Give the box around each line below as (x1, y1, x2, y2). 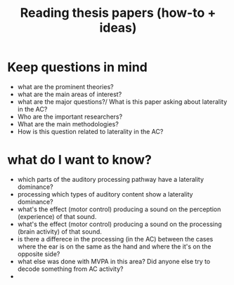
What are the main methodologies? (17, 119, 119, 128)
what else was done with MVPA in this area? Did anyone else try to (17, 257, 211, 265)
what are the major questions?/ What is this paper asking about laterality (17, 97, 228, 106)
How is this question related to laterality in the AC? (17, 127, 164, 135)
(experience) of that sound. (17, 212, 97, 220)
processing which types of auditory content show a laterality (17, 190, 193, 198)
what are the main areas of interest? (17, 90, 122, 98)
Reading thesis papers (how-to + (20, 5, 216, 21)
